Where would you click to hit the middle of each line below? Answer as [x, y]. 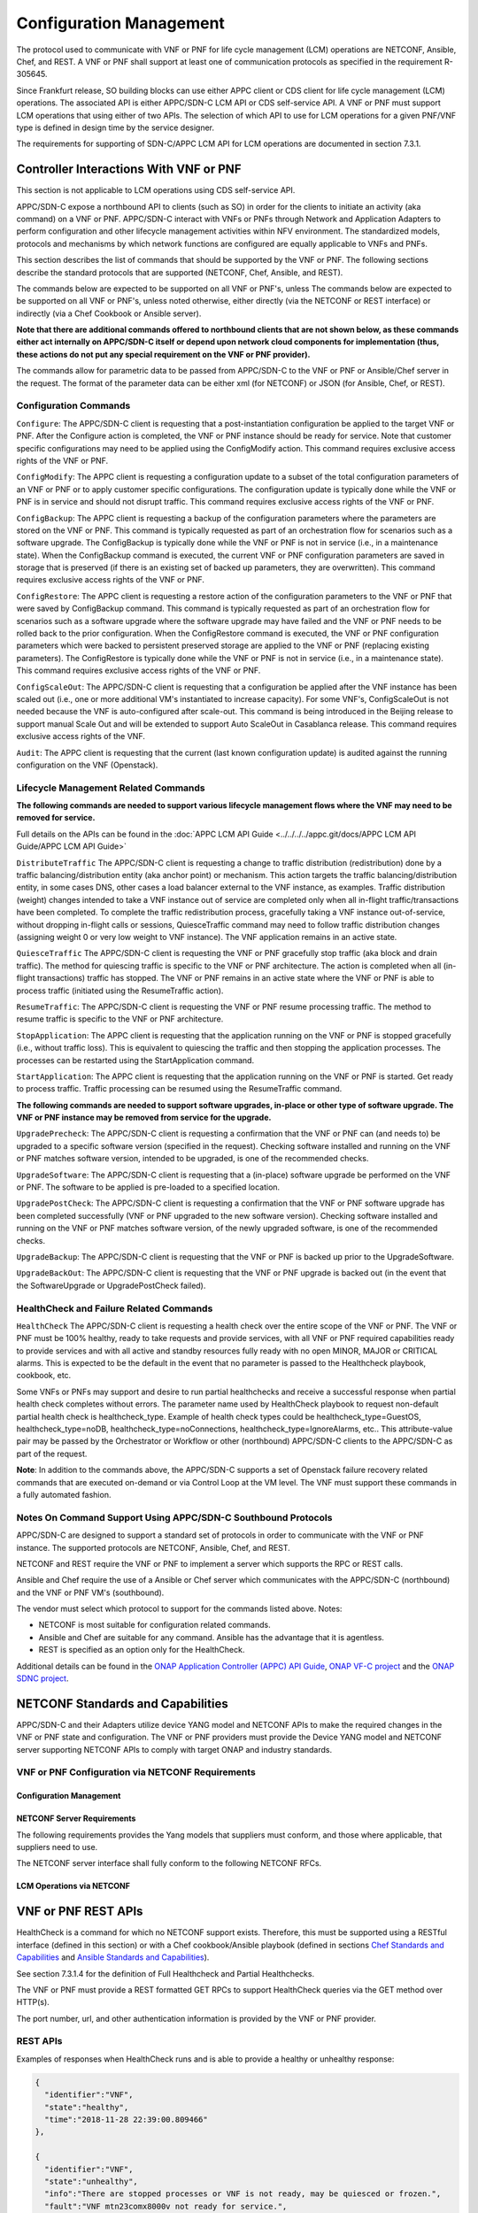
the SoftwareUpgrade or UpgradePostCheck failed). [111, 1285]
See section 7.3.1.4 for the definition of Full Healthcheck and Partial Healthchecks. [165, 1973]
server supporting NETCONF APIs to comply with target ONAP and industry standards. [174, 1749]
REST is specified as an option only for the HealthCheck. [142, 1650]
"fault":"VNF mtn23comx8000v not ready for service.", [166, 2206]
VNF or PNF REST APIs [80, 1912]
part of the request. [52, 1453]
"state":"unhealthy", [92, 2181]
